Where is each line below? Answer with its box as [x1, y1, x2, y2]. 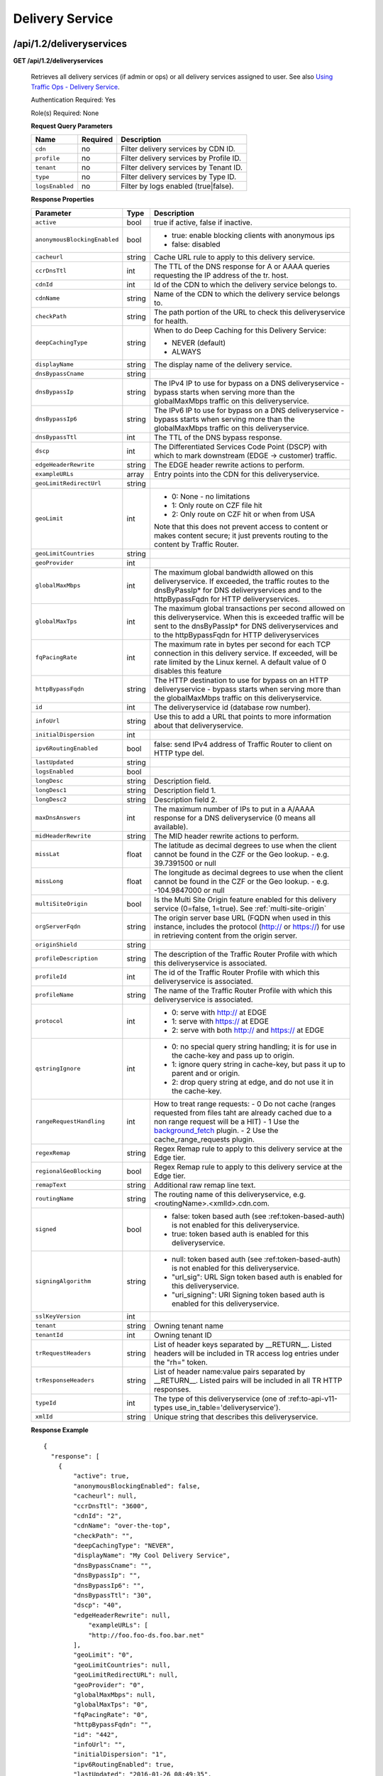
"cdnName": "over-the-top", [73, 1522, 171, 1530]
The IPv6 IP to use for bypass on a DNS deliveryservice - [153, 405, 345, 415]
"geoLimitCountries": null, [73, 1661, 171, 1669]
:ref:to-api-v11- [287, 1393, 338, 1403]
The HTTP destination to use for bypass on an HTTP [153, 675, 329, 685]
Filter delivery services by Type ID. [121, 172, 237, 182]
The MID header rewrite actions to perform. [153, 831, 299, 841]
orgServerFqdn [35, 923, 81, 931]
